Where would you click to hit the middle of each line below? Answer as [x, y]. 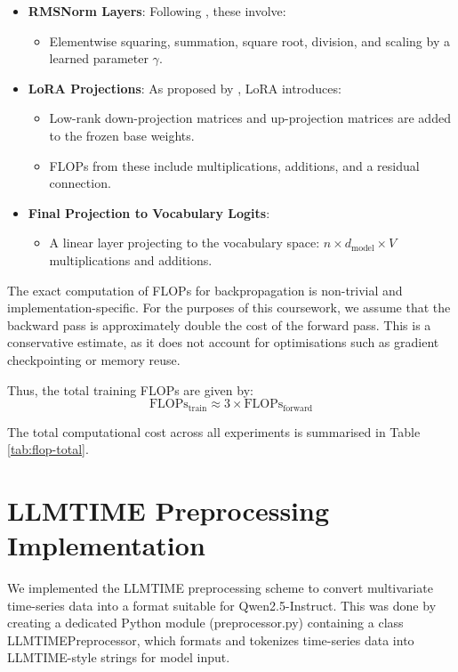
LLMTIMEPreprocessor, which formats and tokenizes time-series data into [211, 640]
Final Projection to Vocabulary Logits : [149, 212]
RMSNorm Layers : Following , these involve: [157, 11]
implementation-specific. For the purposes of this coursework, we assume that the [229, 308]
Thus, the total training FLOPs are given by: [130, 389]
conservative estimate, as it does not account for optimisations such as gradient [223, 342]
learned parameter [99, 58]
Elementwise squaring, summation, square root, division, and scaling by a [249, 40]
